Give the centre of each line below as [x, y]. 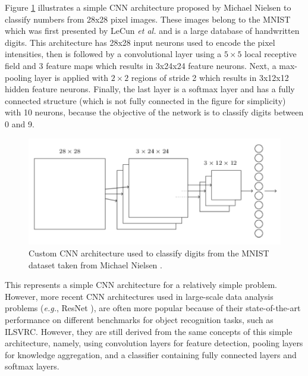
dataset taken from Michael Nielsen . [95, 264]
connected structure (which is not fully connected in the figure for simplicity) [145, 100]
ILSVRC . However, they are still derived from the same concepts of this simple [149, 331]
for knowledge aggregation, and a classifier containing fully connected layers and [151, 354]
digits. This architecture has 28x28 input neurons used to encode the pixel [140, 42]
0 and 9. [20, 123]
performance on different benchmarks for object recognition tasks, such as [139, 319]
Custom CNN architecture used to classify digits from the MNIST [149, 253]
